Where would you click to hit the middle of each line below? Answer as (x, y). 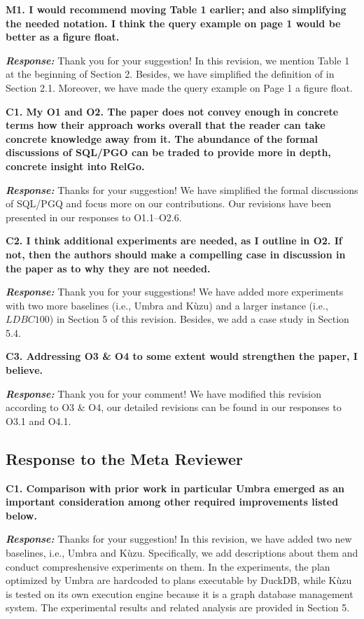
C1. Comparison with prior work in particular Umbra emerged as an (175, 488)
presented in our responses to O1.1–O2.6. (94, 217)
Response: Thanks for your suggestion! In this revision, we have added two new (179, 539)
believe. (24, 370)
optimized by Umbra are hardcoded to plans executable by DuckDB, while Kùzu (179, 580)
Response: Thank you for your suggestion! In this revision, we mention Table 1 (178, 60)
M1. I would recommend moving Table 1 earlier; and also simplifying (176, 9)
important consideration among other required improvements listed (172, 502)
